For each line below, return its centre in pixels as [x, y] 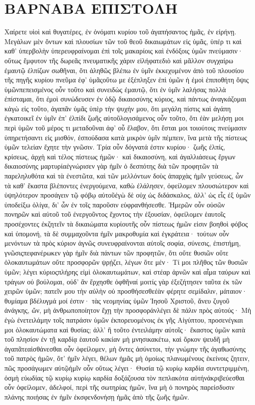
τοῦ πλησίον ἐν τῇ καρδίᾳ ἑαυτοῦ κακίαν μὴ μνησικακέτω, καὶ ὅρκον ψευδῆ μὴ [117, 339]
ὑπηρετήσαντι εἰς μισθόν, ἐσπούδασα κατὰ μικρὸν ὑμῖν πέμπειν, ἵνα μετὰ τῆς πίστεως [126, 137]
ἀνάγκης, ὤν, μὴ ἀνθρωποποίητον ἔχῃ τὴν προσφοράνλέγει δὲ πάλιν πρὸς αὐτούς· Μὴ [128, 310]
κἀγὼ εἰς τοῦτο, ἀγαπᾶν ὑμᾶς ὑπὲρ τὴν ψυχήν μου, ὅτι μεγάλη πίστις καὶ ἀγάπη [118, 108]
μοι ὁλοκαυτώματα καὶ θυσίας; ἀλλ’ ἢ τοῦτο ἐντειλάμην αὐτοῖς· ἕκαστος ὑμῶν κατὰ [125, 329]
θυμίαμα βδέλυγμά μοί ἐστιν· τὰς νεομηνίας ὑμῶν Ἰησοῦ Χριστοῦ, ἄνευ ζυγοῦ [117, 300]
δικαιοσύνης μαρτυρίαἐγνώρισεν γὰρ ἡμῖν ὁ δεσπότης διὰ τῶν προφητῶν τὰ [112, 166]
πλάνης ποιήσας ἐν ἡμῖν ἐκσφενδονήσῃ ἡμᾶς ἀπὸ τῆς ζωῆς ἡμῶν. [97, 396]
